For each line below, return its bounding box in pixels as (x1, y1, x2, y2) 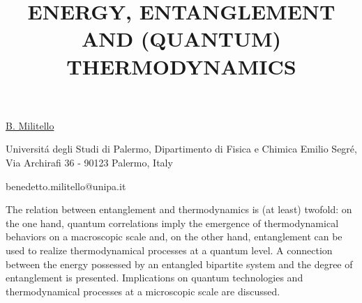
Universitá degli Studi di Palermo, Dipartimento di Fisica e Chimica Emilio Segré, (6, 141, 357, 156)
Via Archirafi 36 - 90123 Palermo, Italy (6, 155, 173, 169)
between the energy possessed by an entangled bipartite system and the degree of (6, 256, 353, 271)
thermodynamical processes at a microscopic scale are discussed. (6, 283, 280, 298)
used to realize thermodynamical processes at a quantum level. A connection (6, 242, 333, 257)
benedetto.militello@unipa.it (6, 178, 126, 193)
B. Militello (6, 118, 54, 132)
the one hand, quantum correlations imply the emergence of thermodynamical (6, 215, 339, 230)
